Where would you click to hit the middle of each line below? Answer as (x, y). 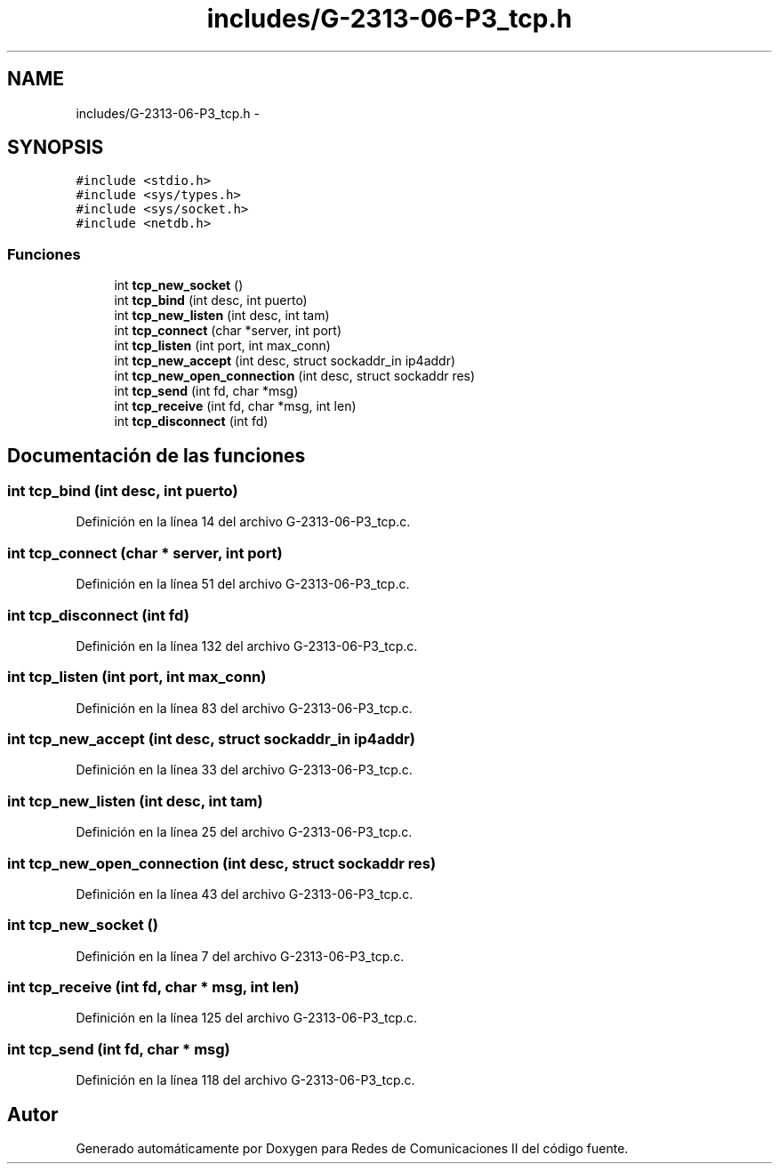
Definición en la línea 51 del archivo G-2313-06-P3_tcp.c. (243, 584)
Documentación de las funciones (157, 455)
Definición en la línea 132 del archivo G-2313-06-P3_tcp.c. (247, 646)
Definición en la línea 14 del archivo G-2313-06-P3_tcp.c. (243, 522)
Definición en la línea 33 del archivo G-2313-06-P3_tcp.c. (244, 770)
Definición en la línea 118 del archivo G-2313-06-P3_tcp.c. (245, 1080)
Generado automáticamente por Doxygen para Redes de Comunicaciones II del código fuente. (352, 1148)
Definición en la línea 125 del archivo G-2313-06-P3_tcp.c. (247, 1018)
